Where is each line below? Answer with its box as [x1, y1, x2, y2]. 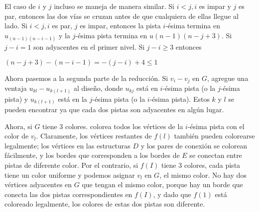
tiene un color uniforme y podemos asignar [4, 169, 135, 180]
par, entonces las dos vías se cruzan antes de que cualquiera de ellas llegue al [4, 10, 239, 21]
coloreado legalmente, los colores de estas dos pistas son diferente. [4, 199, 205, 209]
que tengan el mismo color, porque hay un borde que [82, 179, 243, 190]
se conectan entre [189, 150, 242, 160]
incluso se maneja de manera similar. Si [54, 1, 174, 11]
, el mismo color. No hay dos [159, 169, 247, 180]
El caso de [4, 1, 36, 11]
